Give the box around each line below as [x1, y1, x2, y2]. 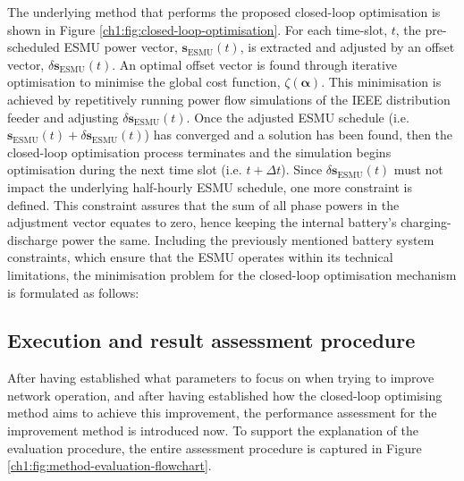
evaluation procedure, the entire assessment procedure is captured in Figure [7, 438, 422, 457]
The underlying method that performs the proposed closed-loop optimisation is [7, 3, 441, 21]
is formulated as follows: [7, 283, 139, 301]
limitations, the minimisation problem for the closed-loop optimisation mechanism [7, 265, 457, 283]
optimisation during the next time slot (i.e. [7, 160, 242, 179]
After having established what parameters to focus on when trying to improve [7, 368, 434, 387]
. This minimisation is [321, 72, 442, 91]
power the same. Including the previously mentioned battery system [62, 230, 434, 249]
